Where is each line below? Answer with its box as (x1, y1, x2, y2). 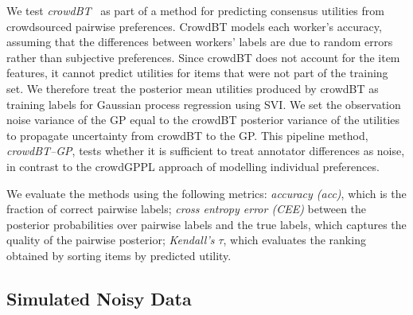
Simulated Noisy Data (6, 286, 192, 310)
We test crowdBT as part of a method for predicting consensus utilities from (6, 2, 384, 18)
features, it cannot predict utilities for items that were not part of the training (6, 64, 388, 81)
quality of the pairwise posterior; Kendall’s (6, 231, 215, 248)
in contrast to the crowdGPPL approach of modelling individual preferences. (6, 157, 380, 174)
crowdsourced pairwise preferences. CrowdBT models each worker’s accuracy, (6, 17, 382, 34)
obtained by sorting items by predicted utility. (6, 247, 232, 263)
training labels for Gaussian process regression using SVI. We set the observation (6, 95, 401, 112)
